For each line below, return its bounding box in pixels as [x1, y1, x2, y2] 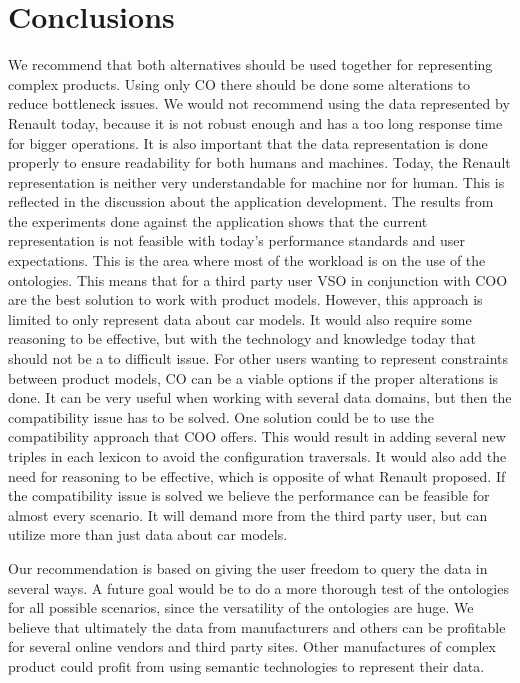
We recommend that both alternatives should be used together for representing [8, 54, 493, 75]
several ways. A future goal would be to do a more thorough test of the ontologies [8, 577, 509, 598]
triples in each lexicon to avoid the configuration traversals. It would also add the [8, 446, 507, 466]
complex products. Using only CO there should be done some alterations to [8, 73, 471, 94]
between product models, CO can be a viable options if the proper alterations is [8, 367, 499, 388]
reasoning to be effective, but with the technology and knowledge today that [8, 328, 476, 349]
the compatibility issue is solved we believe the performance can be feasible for [8, 485, 490, 506]
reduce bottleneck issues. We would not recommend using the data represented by [8, 93, 510, 114]
